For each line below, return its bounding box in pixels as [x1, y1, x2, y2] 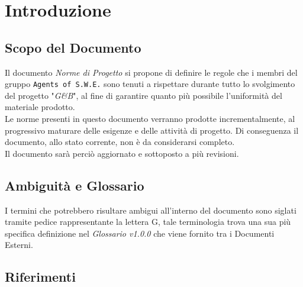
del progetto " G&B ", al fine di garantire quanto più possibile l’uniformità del [5, 89, 282, 101]
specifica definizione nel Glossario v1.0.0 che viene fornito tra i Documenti [5, 227, 275, 239]
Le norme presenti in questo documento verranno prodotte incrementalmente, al [5, 112, 295, 125]
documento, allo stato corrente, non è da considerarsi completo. [5, 136, 235, 148]
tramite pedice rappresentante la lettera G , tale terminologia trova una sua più [5, 215, 291, 228]
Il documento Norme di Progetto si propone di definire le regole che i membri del [5, 66, 298, 78]
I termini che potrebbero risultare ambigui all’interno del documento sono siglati [5, 204, 296, 216]
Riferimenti [5, 267, 76, 286]
